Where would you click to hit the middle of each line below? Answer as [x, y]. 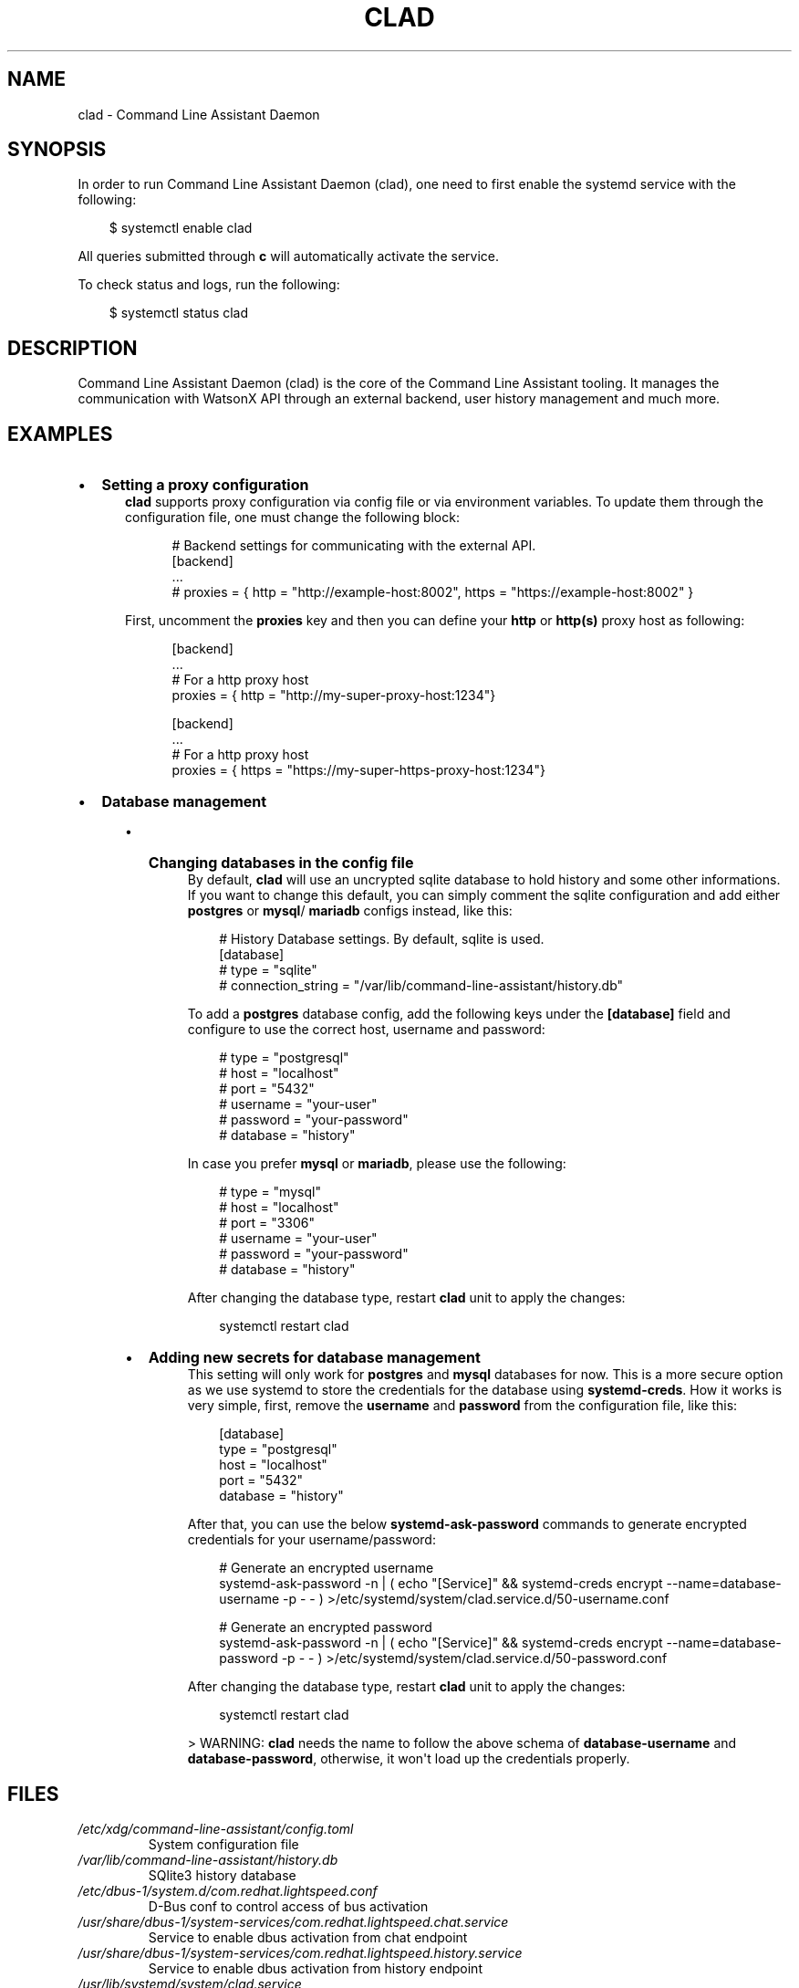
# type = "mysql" [270, 1192]
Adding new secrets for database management [314, 1358]
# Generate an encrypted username [327, 1568]
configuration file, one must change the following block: [292, 518]
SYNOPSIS [57, 150]
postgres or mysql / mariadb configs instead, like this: [350, 911]
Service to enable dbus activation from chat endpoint [308, 1937]
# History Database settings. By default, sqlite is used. [382, 939]
